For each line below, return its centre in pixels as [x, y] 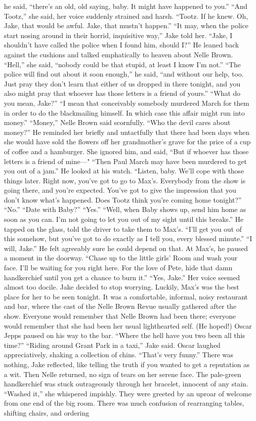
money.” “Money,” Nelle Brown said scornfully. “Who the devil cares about [117, 122]
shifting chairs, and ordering [47, 412]
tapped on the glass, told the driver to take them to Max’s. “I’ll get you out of [123, 229]
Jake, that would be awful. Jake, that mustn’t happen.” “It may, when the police [126, 25]
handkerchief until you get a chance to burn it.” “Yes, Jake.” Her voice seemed [122, 277]
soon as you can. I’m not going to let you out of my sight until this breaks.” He [124, 219]
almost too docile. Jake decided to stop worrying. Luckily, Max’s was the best [122, 287]
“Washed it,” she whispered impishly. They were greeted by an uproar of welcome [128, 393]
